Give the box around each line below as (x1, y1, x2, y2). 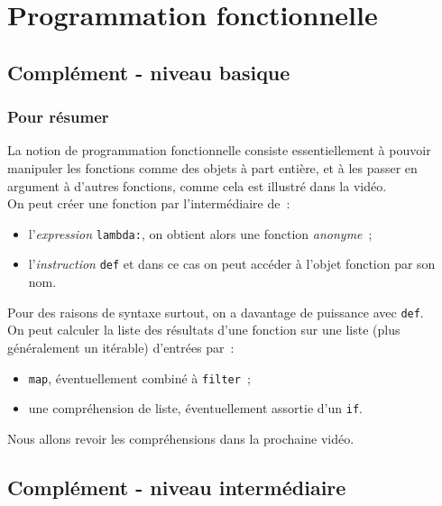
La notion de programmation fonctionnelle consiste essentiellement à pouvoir (7, 141, 431, 160)
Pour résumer (7, 106, 109, 128)
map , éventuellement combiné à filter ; (28, 368, 251, 387)
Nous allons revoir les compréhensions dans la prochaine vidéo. (7, 428, 355, 447)
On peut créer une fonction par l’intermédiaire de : (7, 194, 290, 213)
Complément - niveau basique (7, 58, 290, 86)
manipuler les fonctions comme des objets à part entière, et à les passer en (7, 158, 418, 177)
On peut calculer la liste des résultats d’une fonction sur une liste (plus (7, 320, 401, 339)
